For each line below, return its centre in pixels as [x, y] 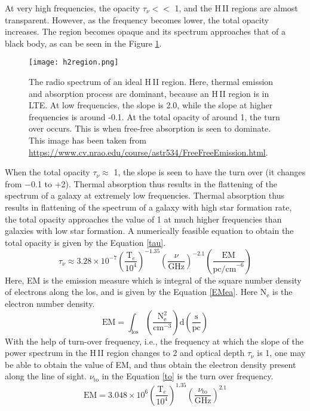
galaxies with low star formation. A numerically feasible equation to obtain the [149, 231]
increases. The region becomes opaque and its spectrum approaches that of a [145, 31]
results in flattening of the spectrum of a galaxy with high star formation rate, [148, 207]
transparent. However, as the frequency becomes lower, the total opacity [137, 19]
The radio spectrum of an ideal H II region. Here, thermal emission [151, 82]
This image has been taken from [88, 140]
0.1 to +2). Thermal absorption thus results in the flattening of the [154, 183]
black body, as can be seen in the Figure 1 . [83, 43]
